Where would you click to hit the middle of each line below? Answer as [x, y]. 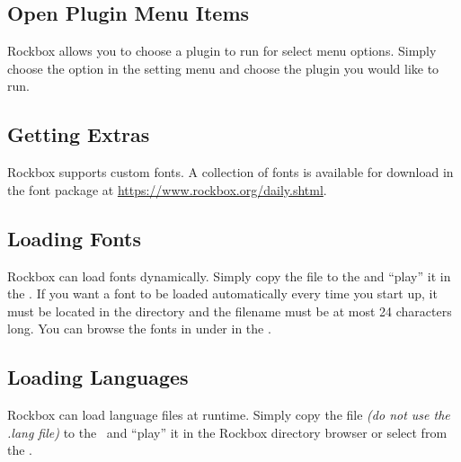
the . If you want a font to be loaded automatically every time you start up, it [222, 293]
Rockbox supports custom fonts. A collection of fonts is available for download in [230, 172]
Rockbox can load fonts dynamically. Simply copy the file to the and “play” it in [229, 275]
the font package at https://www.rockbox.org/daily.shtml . [167, 189]
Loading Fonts [74, 238]
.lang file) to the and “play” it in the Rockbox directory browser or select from [227, 432]
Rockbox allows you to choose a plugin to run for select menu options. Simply [222, 51]
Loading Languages [98, 377]
